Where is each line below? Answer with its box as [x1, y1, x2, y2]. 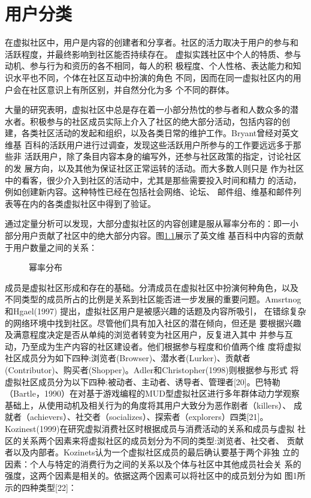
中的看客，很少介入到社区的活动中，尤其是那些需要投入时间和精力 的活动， [5, 173, 301, 186]
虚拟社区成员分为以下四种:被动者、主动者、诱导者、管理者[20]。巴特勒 [5, 375, 280, 388]
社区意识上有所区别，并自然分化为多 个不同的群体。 [29, 83, 234, 95]
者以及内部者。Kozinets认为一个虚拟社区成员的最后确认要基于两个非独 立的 [5, 446, 300, 458]
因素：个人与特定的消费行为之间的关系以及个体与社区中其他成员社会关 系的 [5, 457, 301, 470]
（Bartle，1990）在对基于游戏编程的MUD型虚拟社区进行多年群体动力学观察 [5, 387, 300, 400]
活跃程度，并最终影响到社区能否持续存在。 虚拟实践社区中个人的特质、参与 [5, 47, 301, 60]
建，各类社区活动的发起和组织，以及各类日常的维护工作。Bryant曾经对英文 [5, 127, 299, 139]
